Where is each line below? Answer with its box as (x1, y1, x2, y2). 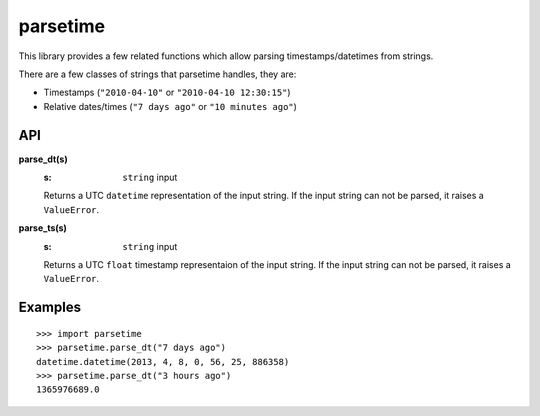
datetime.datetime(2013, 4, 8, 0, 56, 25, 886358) (36, 356, 290, 367)
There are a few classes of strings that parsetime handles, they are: (18, 68, 297, 80)
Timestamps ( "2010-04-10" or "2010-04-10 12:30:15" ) (43, 86, 291, 99)
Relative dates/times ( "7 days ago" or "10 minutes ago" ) (43, 100, 297, 112)
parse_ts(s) (18, 222, 67, 234)
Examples (18, 299, 82, 316)
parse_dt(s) (18, 153, 69, 165)
